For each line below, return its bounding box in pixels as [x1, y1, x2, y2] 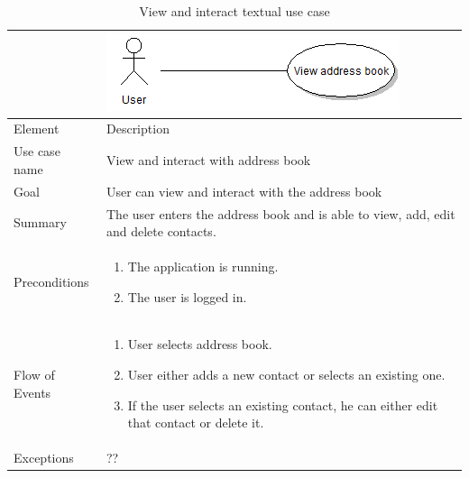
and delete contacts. [106, 222, 216, 241]
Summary [14, 213, 67, 232]
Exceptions [14, 448, 74, 467]
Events [14, 382, 51, 401]
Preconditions [14, 271, 89, 290]
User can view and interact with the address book [106, 181, 382, 200]
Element [14, 119, 60, 138]
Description [106, 119, 170, 138]
